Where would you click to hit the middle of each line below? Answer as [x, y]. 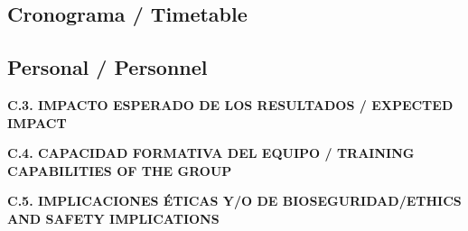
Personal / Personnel [108, 67]
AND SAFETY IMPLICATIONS [113, 218]
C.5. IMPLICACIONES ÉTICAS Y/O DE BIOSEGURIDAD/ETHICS [234, 201]
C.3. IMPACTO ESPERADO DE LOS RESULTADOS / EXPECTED [230, 104]
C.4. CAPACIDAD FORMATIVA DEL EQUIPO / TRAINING [211, 153]
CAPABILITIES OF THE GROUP [120, 170]
